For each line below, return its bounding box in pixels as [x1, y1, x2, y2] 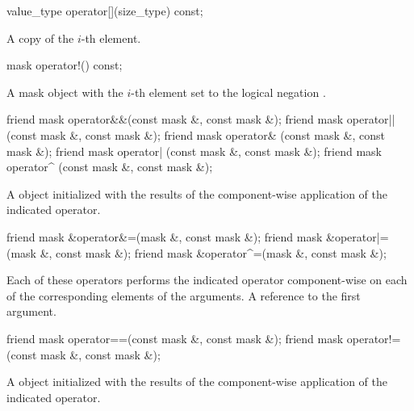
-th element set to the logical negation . [131, 83, 326, 100]
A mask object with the [6, 83, 123, 100]
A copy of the [6, 29, 74, 46]
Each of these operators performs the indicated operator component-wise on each [6, 271, 408, 288]
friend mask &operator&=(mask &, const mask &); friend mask [6, 228, 323, 245]
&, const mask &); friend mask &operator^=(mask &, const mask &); [40, 244, 387, 261]
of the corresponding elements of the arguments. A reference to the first [6, 287, 361, 304]
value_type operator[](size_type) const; [6, 2, 203, 19]
